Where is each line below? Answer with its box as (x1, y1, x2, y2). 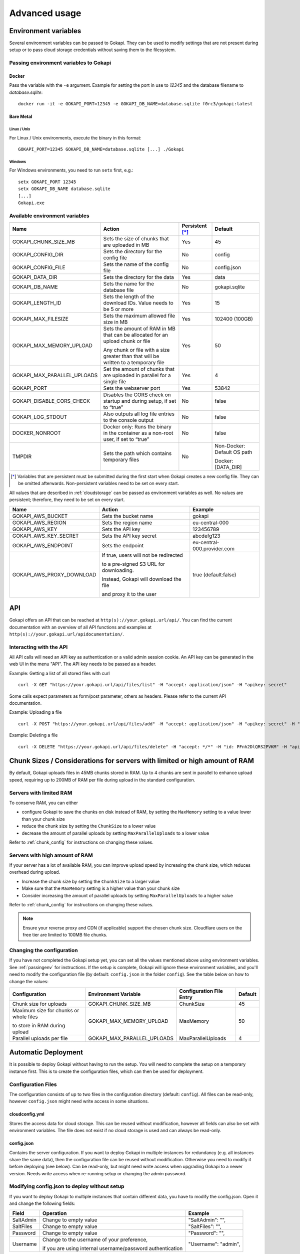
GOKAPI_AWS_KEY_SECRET (12, 532, 79, 539)
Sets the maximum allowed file (103, 312, 175, 320)
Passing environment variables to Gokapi (9, 59, 111, 66)
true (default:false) (192, 571, 236, 578)
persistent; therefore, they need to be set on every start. (9, 497, 125, 503)
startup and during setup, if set (103, 398, 176, 405)
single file (103, 378, 126, 385)
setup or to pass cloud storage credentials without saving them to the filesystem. (9, 47, 176, 53)
